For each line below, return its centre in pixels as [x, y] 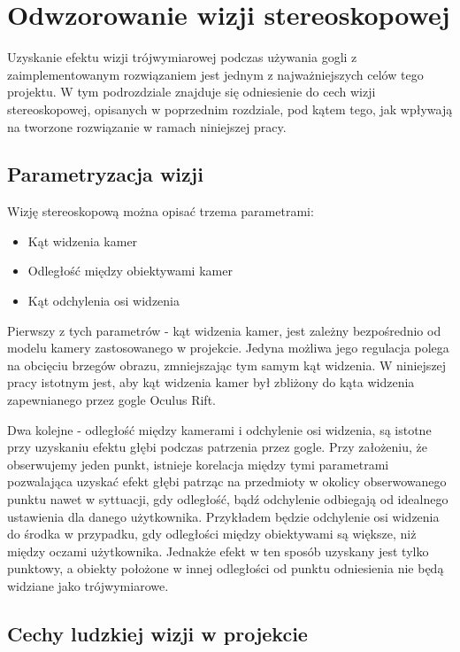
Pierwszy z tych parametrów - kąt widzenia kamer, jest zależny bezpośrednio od [224, 330]
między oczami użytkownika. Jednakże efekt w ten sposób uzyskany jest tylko [218, 551]
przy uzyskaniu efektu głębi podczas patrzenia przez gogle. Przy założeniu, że [218, 447]
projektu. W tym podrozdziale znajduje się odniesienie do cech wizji [192, 92]
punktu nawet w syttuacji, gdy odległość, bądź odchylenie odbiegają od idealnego [228, 499]
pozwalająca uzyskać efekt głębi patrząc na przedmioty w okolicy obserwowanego [227, 481]
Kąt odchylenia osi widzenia [103, 301]
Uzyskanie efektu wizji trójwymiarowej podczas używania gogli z [182, 57]
